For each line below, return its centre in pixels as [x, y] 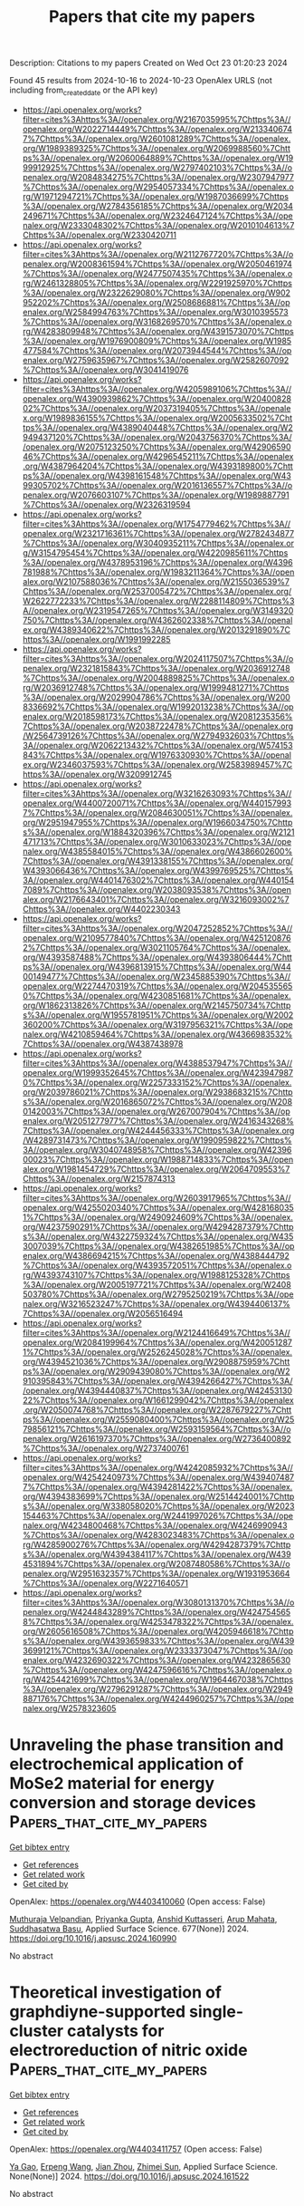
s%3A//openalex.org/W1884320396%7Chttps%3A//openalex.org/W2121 [158, 832]
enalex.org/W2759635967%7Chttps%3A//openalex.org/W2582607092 [156, 360]
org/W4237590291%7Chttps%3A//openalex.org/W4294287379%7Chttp [158, 1226]
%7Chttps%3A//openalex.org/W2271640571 [105, 1582]
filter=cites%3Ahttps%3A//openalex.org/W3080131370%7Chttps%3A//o [158, 1602]
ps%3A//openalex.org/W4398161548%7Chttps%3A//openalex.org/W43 [157, 475]
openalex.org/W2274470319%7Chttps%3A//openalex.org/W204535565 [157, 986]
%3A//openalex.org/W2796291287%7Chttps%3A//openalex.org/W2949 [157, 1688]
